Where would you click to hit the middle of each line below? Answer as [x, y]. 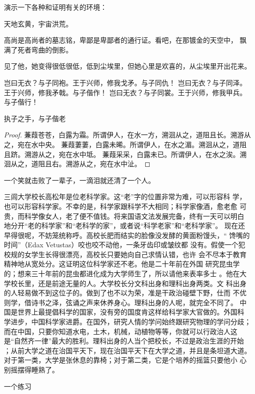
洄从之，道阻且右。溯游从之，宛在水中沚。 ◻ [77, 164]
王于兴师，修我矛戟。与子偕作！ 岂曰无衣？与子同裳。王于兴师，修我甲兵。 [125, 92]
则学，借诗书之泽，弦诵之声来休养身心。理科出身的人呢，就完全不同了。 [121, 302]
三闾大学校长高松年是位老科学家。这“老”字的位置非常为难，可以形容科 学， [125, 197]
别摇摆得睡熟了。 [31, 369]
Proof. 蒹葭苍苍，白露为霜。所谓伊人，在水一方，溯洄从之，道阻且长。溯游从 [127, 135]
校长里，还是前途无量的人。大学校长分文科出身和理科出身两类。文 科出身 [128, 283]
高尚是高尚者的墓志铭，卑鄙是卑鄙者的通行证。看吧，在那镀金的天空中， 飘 [125, 40]
